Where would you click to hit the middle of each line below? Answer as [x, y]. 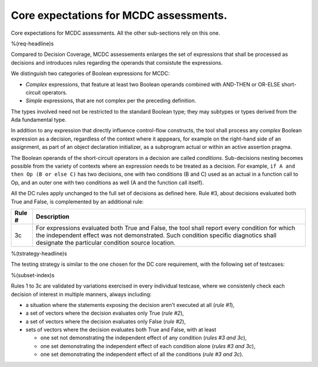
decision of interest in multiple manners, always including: [81, 294]
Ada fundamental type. [39, 120]
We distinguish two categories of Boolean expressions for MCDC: [90, 74]
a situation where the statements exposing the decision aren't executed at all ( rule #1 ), [130, 305]
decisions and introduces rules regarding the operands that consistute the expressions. [117, 62]
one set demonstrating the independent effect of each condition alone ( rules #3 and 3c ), [148, 346]
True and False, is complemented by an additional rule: [77, 201]
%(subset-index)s [33, 275]
